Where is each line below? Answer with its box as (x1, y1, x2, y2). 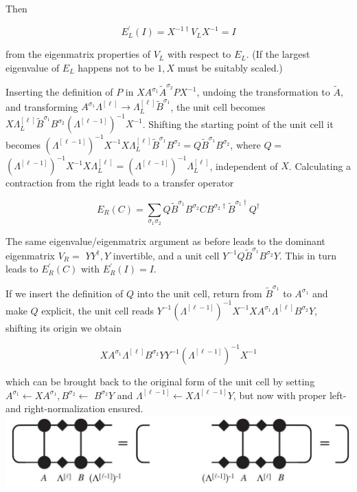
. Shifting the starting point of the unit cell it (142, 116, 334, 131)
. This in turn (279, 248, 337, 262)
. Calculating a (288, 158, 352, 173)
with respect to (167, 47, 231, 61)
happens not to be (78, 60, 154, 74)
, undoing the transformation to (196, 85, 330, 98)
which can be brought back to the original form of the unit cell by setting (5, 374, 315, 388)
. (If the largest (246, 47, 310, 61)
